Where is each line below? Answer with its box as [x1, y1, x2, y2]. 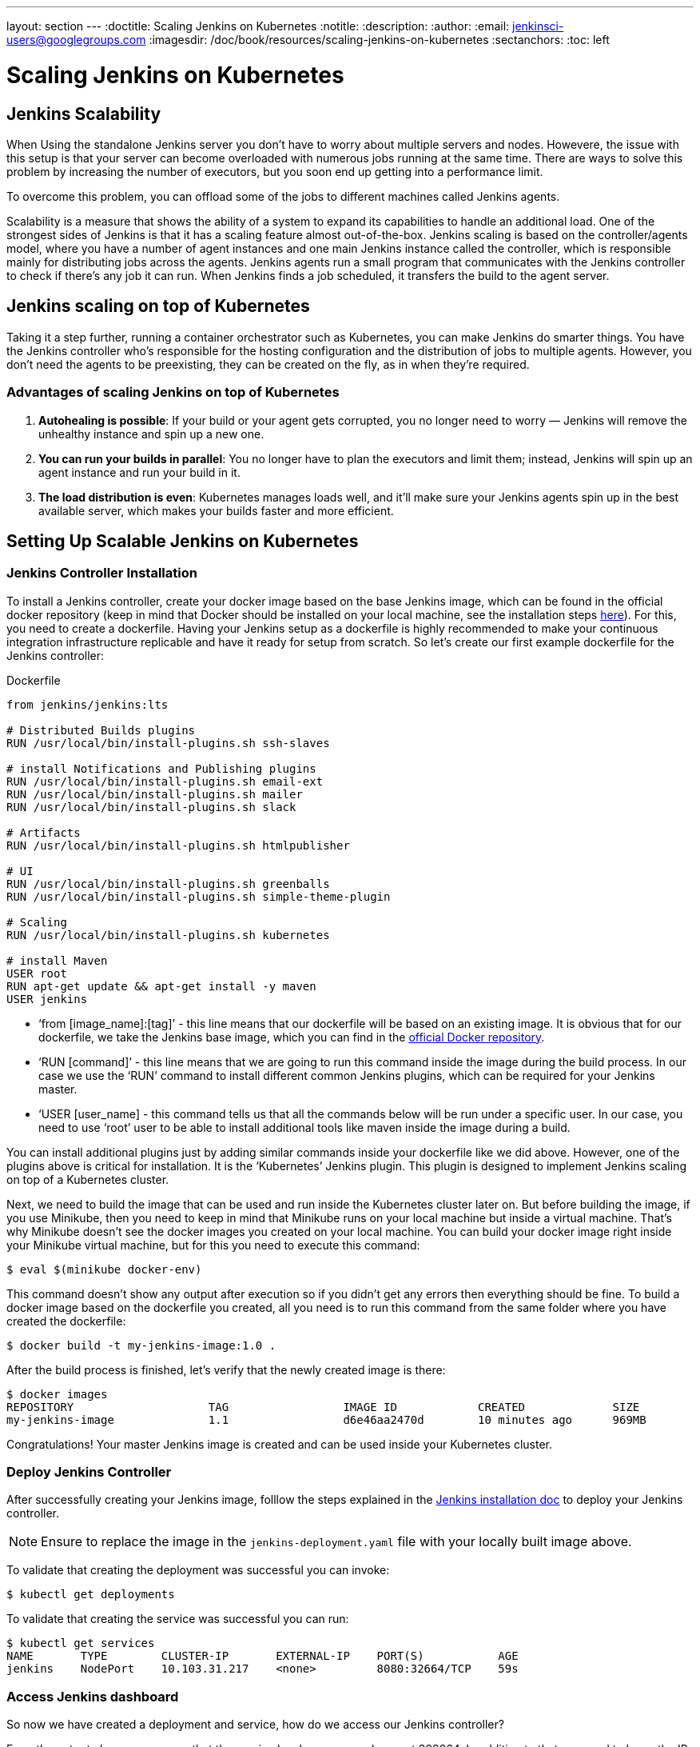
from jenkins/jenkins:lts [6, 698, 169, 711]
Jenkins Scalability [6, 103, 161, 124]
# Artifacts [6, 826, 81, 839]
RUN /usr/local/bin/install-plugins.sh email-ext [6, 774, 324, 788]
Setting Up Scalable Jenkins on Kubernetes [6, 530, 359, 551]
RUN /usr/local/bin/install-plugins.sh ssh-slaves [6, 736, 330, 750]
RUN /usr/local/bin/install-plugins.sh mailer [6, 787, 303, 801]
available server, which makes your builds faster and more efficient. [38, 503, 394, 518]
